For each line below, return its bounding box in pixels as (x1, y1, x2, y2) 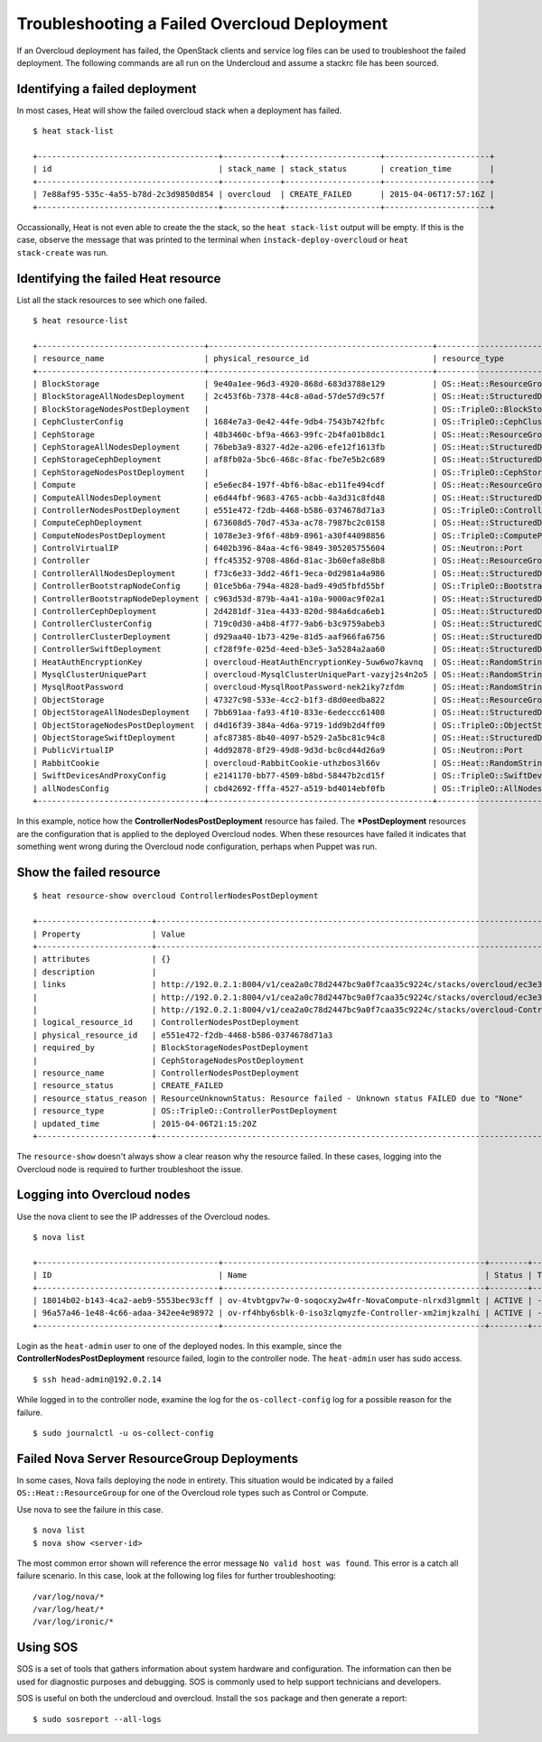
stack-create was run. (16, 247, 108, 257)
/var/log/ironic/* (33, 1616, 115, 1627)
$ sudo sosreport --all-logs (33, 1714, 162, 1724)
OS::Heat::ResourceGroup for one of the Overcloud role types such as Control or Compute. (16, 1487, 369, 1498)
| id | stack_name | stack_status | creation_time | (33, 163, 495, 174)
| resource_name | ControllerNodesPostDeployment (33, 1067, 300, 1078)
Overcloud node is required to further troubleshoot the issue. (16, 1163, 244, 1174)
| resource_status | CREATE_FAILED (33, 1080, 224, 1091)
